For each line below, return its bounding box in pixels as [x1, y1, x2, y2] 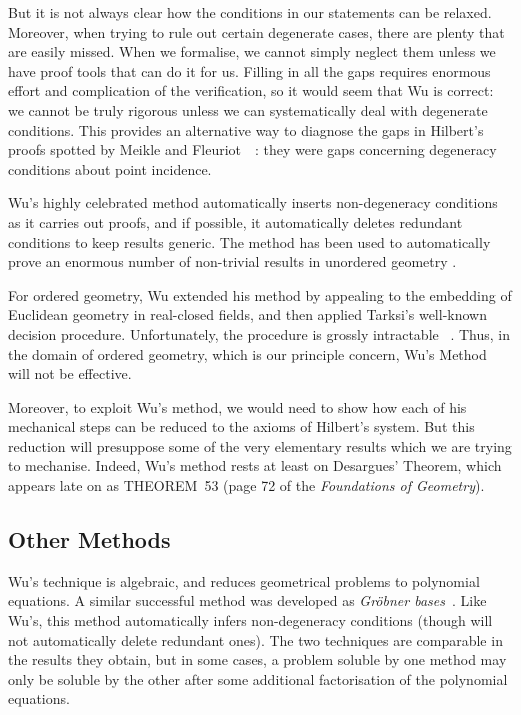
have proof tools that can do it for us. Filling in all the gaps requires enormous [8, 60, 491, 81]
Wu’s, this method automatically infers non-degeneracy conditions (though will [8, 610, 493, 631]
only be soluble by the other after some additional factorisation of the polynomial [8, 668, 508, 689]
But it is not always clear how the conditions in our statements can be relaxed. [8, 2, 492, 22]
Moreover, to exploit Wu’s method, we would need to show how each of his [8, 396, 467, 417]
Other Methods [8, 524, 171, 555]
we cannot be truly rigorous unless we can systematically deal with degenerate [8, 99, 488, 120]
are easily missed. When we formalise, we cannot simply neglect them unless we [8, 41, 496, 62]
